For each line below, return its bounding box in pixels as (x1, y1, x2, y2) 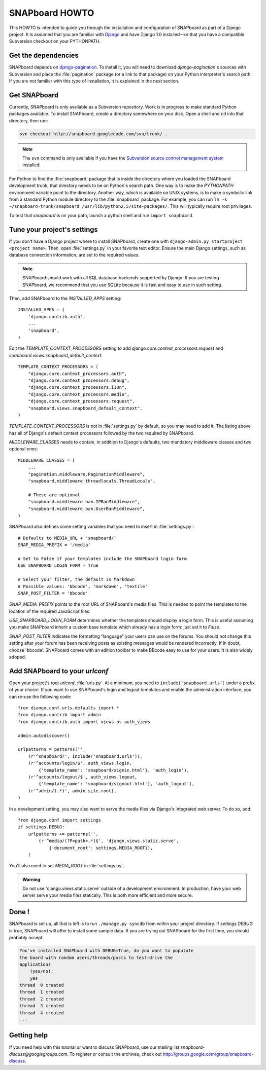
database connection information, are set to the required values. (9, 252, 140, 258)
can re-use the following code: (9, 694, 71, 700)
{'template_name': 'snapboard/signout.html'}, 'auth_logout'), (38, 781, 195, 787)
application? (19, 961, 51, 967)
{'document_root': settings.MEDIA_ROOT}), (49, 845, 153, 850)
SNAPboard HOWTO (9, 7, 95, 18)
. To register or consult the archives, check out (67, 1051, 162, 1057)
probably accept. (9, 935, 44, 941)
